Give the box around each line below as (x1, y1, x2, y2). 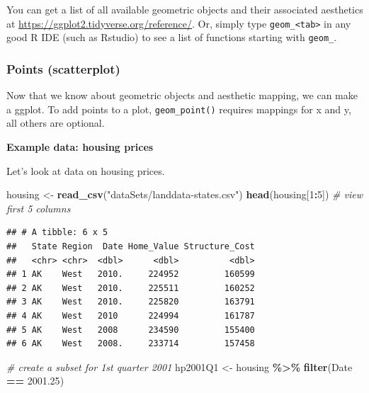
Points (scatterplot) (6, 59, 120, 77)
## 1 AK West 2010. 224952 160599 (6, 269, 255, 280)
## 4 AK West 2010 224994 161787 (6, 310, 255, 321)
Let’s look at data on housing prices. (6, 163, 165, 178)
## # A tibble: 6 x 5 (6, 227, 108, 238)
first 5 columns (6, 200, 71, 215)
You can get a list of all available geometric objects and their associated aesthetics (6, 2, 363, 16)
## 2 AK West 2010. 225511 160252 (6, 283, 255, 293)
